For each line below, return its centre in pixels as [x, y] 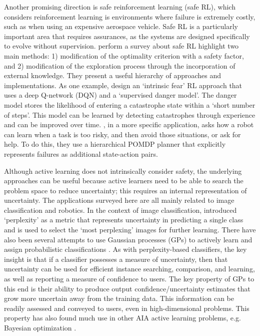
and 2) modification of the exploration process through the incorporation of [120, 65]
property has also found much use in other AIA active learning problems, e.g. [122, 318]
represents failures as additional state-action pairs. [81, 153]
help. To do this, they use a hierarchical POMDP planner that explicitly [115, 144]
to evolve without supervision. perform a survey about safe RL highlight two [121, 46]
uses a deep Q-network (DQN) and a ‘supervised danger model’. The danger [120, 95]
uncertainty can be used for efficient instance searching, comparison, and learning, [129, 269]
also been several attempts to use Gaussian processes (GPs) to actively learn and [128, 239]
